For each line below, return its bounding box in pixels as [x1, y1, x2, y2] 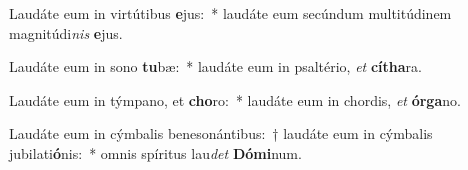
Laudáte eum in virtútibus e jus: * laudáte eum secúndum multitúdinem [9, 3, 452, 23]
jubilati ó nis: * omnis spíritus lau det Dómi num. [9, 142, 302, 163]
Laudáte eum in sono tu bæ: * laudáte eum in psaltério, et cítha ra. [9, 56, 422, 77]
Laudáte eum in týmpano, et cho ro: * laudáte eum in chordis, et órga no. [9, 89, 461, 110]
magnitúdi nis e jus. [9, 22, 123, 43]
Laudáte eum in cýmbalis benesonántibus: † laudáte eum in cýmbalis [9, 123, 433, 144]
